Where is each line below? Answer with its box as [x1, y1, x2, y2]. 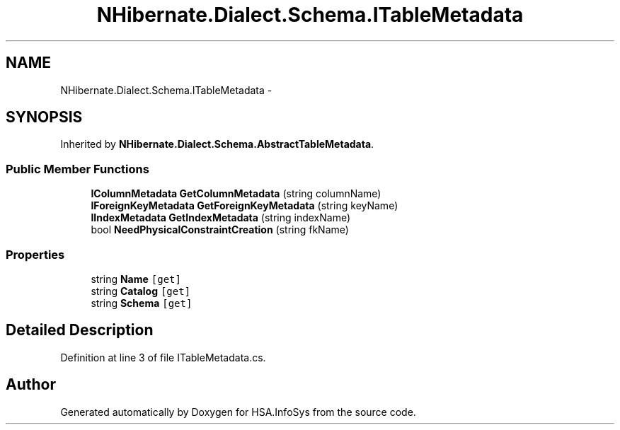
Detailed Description [6, 321, 154, 339]
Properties [6, 247, 65, 262]
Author [6, 376, 56, 394]
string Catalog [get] [91, 284, 191, 297]
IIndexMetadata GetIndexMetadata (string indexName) [91, 211, 351, 224]
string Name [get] [91, 272, 181, 285]
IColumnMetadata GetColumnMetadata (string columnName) [91, 187, 381, 200]
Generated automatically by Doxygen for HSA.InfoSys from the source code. [60, 405, 416, 418]
